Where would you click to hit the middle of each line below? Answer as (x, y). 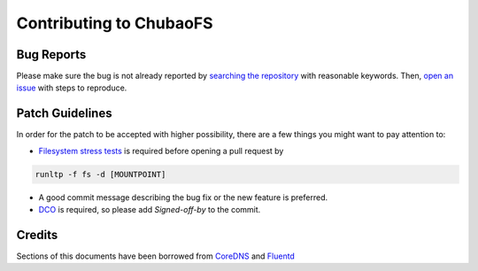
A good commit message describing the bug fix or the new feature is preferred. (183, 197)
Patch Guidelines (64, 114)
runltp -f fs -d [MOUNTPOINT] (100, 174)
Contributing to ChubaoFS (115, 23)
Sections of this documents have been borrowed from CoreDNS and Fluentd (156, 256)
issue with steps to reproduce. (72, 88)
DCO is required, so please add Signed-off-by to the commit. (150, 210)
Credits (37, 235)
